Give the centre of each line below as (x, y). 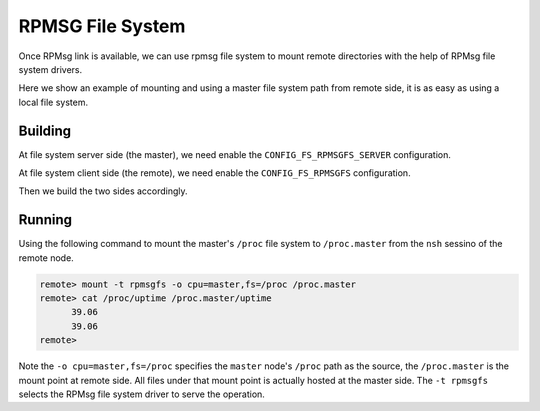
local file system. (53, 102)
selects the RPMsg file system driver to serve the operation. (141, 394)
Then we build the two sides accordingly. (103, 191)
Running (45, 220)
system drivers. (50, 69)
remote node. (46, 257)
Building (45, 130)
